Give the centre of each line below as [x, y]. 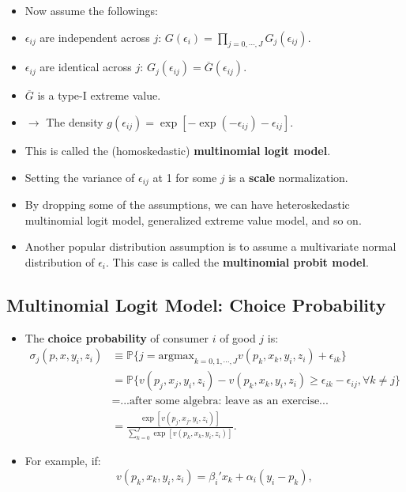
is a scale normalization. [288, 177]
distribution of [60, 261]
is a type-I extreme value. [99, 95]
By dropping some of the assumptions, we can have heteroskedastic [187, 204]
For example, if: [63, 461]
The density [75, 121]
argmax [176, 356]
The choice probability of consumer [117, 337]
